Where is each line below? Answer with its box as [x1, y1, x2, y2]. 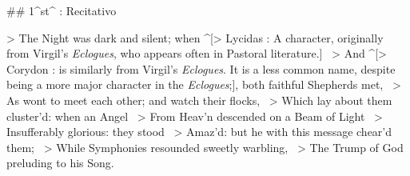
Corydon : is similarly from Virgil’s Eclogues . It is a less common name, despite [6, 60, 396, 77]
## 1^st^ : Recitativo [6, 2, 117, 18]
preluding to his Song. [6, 154, 114, 171]
